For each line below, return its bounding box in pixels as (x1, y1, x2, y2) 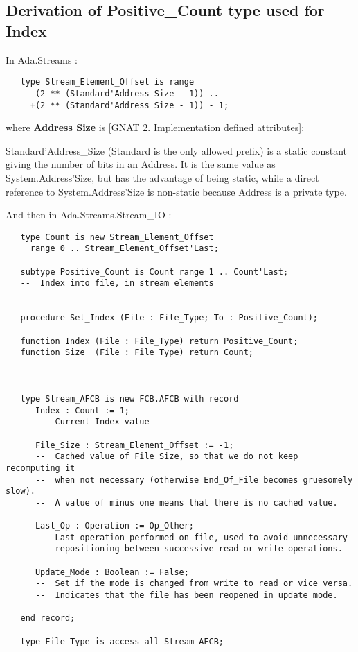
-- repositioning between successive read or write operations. (35, 544, 343, 554)
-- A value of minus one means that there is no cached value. (35, 497, 338, 508)
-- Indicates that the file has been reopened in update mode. (35, 590, 338, 601)
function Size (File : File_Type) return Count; (20, 348, 253, 358)
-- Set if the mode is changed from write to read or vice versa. (35, 578, 353, 589)
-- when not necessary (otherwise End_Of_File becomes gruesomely (35, 474, 353, 485)
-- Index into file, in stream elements (20, 278, 214, 289)
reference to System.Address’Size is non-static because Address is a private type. (6, 184, 347, 198)
